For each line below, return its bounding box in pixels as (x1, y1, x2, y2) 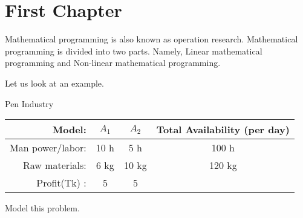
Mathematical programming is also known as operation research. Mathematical (5, 33, 298, 45)
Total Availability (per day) (156, 122, 290, 137)
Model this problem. (5, 202, 80, 214)
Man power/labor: (10, 140, 86, 155)
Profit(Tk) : (36, 176, 86, 190)
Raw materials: (23, 158, 86, 173)
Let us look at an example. (5, 76, 104, 89)
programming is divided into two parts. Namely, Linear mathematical (5, 44, 262, 57)
